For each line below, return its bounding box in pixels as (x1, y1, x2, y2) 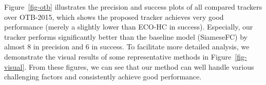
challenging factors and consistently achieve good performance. (4, 71, 202, 82)
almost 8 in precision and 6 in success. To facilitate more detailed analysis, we (4, 41, 250, 52)
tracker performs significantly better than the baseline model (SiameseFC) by (4, 31, 248, 42)
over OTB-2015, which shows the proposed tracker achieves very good (4, 11, 224, 22)
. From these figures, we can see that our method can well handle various (24, 61, 254, 72)
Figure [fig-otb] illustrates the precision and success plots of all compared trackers (4, 2, 262, 12)
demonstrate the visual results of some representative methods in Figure (4, 51, 232, 62)
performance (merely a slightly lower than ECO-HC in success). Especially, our (4, 21, 253, 32)
